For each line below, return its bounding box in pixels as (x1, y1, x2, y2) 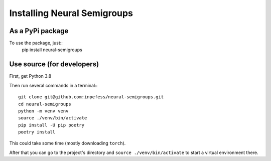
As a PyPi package (9, 27, 69, 35)
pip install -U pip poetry (18, 122, 85, 128)
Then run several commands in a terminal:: (9, 82, 98, 88)
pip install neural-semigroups (22, 47, 82, 53)
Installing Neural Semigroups (9, 8, 133, 19)
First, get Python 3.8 (9, 73, 52, 79)
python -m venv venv (18, 108, 69, 114)
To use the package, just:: (9, 40, 63, 46)
